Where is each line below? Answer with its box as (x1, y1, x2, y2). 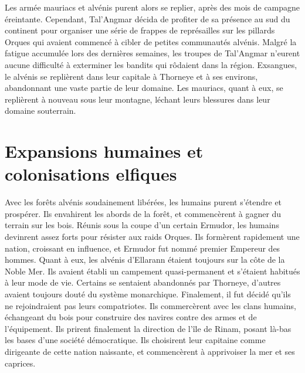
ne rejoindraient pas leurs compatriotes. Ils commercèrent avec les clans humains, (5, 299, 296, 311)
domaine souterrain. (5, 104, 76, 117)
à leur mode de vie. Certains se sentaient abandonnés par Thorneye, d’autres (5, 276, 281, 289)
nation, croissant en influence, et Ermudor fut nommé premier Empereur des (5, 242, 280, 254)
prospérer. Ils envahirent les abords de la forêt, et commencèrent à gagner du (5, 207, 282, 219)
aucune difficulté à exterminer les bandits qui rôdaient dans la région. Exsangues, (5, 58, 297, 70)
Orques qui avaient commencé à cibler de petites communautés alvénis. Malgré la (5, 35, 297, 48)
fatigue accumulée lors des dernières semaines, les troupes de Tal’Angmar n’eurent (5, 47, 300, 59)
